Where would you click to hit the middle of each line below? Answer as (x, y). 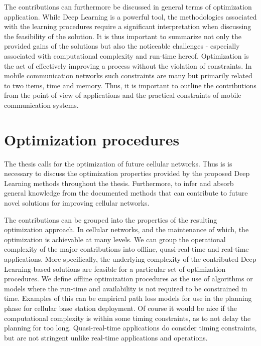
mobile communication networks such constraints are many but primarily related (128, 75)
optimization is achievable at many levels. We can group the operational (115, 239)
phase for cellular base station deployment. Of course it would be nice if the (120, 308)
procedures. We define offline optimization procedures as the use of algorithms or (128, 279)
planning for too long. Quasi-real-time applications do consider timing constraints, (130, 328)
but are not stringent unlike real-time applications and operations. (106, 337)
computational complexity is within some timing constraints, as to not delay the (127, 318)
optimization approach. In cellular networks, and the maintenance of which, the (126, 229)
